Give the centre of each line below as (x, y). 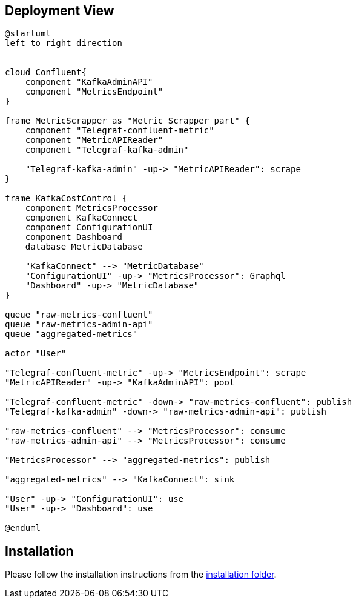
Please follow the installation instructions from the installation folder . (141, 575)
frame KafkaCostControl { (66, 198)
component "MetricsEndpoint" (94, 92)
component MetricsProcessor (91, 208)
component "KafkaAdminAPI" (89, 82)
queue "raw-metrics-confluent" (79, 315)
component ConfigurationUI (89, 228)
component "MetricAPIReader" (94, 140)
